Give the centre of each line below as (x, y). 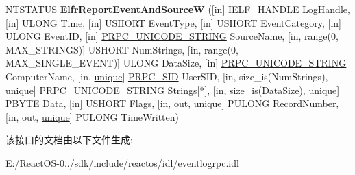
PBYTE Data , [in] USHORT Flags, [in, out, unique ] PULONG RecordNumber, (172, 103)
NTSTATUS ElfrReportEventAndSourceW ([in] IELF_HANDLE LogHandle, (178, 9)
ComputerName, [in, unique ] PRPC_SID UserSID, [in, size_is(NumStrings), (167, 76)
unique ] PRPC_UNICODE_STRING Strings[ (103, 90)
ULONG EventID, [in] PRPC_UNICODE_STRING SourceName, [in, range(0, (172, 36)
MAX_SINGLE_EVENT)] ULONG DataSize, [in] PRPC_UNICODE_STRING (176, 63)
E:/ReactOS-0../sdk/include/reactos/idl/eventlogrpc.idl (122, 162)
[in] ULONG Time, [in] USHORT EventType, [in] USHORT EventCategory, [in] (173, 22)
